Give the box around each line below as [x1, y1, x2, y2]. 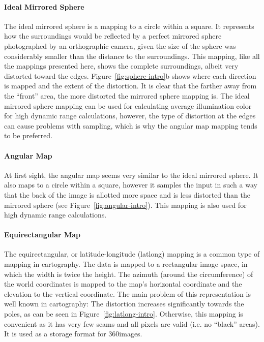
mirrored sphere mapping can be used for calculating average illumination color [4, 100, 252, 111]
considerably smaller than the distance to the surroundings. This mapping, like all [4, 50, 260, 61]
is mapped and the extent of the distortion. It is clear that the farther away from [4, 80, 257, 91]
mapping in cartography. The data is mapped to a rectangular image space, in [4, 259, 248, 269]
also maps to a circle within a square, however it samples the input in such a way [4, 179, 257, 190]
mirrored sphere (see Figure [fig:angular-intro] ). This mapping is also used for [4, 199, 247, 210]
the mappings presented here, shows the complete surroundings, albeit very [4, 60, 239, 71]
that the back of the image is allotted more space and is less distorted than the [4, 189, 250, 200]
